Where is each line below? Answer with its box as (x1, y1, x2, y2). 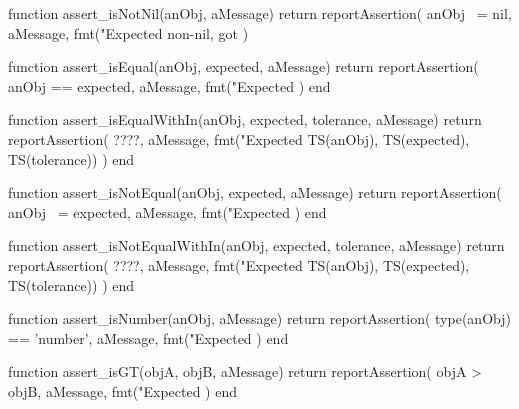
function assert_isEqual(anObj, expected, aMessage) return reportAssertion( (8, 56, 479, 77)
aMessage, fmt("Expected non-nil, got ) (8, 22, 249, 43)
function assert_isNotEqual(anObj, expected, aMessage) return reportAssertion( (8, 182, 502, 203)
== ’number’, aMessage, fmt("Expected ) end (8, 327, 289, 348)
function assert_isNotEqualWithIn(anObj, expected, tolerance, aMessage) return (8, 235, 505, 256)
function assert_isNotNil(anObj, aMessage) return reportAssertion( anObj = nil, (8, 3, 512, 23)
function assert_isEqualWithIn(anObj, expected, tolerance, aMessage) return (8, 109, 482, 130)
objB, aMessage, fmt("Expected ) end (8, 380, 237, 401)
